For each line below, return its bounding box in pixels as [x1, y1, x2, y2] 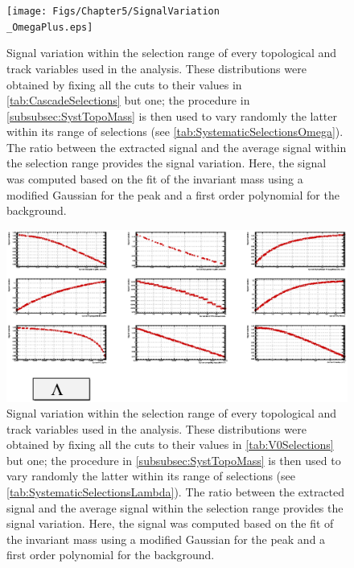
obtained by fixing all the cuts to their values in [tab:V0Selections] [6, 436, 334, 453]
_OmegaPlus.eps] [6, 21, 93, 33]
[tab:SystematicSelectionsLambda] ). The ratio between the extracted [6, 484, 345, 500]
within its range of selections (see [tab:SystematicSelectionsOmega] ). [6, 123, 344, 140]
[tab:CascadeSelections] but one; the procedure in [6, 92, 250, 109]
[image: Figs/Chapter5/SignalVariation [6, 6, 220, 17]
